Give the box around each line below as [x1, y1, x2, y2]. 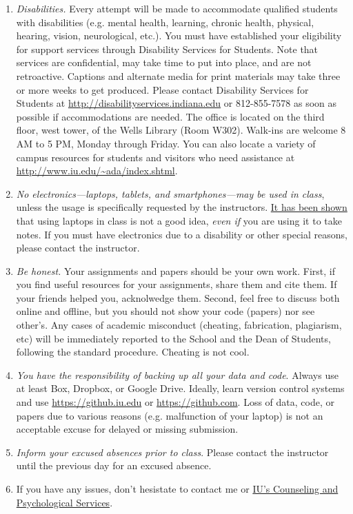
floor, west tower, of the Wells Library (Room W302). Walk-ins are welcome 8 [16, 123, 346, 137]
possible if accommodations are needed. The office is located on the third [16, 109, 325, 123]
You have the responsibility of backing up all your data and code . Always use [16, 367, 339, 382]
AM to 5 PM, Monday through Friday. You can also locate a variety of [16, 136, 316, 150]
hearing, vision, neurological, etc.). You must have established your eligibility [16, 28, 342, 43]
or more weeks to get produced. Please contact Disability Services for [16, 82, 309, 96]
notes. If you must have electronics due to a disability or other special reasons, [16, 227, 347, 241]
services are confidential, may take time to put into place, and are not [16, 55, 312, 70]
